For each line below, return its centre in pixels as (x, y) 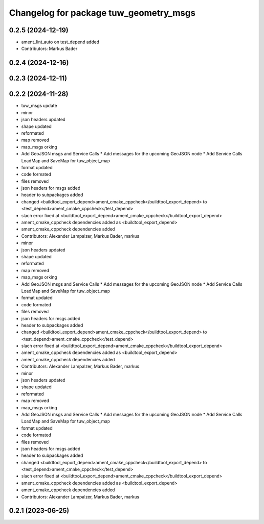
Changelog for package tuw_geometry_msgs (102, 13)
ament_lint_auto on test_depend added (60, 42)
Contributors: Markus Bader (49, 49)
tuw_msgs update (39, 106)
